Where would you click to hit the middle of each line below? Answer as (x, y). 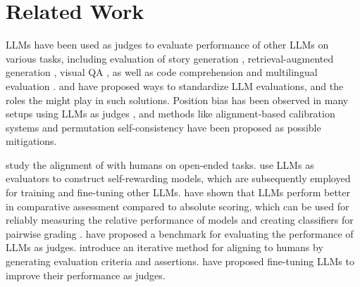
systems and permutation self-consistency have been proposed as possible (163, 127)
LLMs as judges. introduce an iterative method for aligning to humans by (165, 247)
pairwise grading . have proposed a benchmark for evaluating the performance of (180, 233)
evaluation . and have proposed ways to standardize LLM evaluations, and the (175, 85)
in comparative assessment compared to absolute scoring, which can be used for (178, 206)
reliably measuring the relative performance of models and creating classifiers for (180, 220)
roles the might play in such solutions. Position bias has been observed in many (177, 100)
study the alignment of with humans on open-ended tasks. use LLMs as (160, 164)
